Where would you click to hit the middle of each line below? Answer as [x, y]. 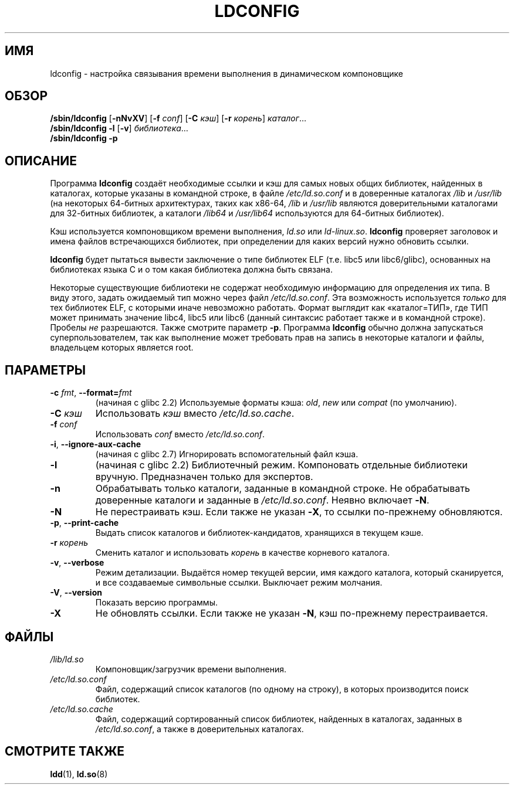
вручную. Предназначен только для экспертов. [204, 477]
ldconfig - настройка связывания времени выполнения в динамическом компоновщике [226, 73]
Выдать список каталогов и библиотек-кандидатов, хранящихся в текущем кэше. [259, 533]
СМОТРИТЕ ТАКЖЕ [65, 751]
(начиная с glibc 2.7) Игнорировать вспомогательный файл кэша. [227, 454]
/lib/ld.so [67, 659]
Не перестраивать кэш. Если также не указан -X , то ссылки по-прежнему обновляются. [299, 512]
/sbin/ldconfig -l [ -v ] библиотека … [119, 128]
